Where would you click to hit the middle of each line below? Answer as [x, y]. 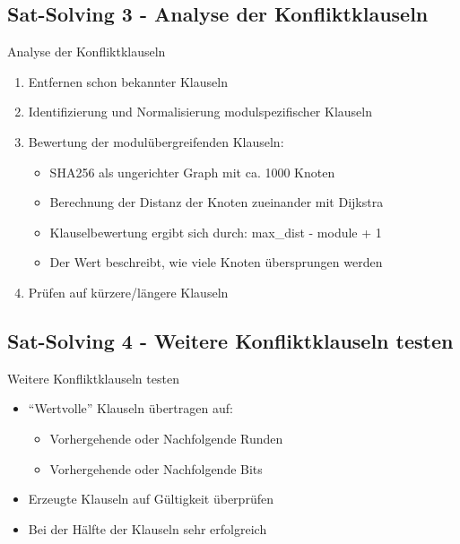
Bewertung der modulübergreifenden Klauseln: [156, 141]
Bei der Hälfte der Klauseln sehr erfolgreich [148, 528]
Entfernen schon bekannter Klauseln [128, 81]
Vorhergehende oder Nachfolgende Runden [166, 438]
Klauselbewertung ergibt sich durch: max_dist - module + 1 [216, 232]
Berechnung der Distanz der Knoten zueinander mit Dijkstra [217, 202]
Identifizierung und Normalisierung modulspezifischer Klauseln [200, 112]
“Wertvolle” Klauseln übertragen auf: [130, 408]
